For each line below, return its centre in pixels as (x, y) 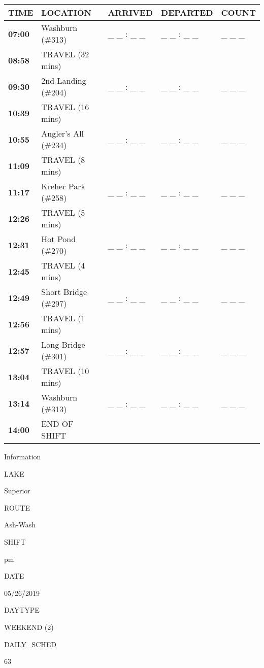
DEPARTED (187, 12)
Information (23, 456)
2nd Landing (64, 80)
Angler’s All (63, 133)
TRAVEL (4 (63, 265)
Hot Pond (59, 239)
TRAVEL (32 (65, 54)
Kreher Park (63, 186)
